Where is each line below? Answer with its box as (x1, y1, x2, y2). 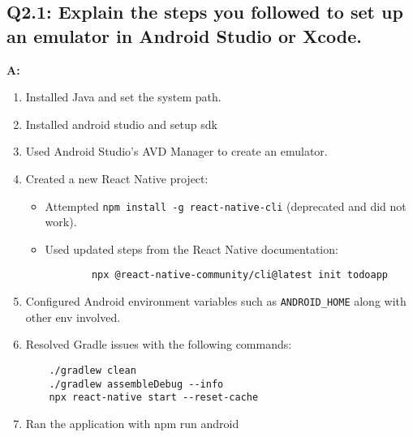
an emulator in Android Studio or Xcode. (6, 23, 362, 48)
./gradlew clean (49, 364, 136, 376)
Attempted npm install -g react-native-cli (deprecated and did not (45, 197, 407, 214)
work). (45, 213, 77, 230)
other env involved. (25, 308, 121, 325)
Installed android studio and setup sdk (25, 115, 217, 132)
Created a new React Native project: (25, 169, 209, 186)
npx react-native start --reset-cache (49, 392, 259, 404)
